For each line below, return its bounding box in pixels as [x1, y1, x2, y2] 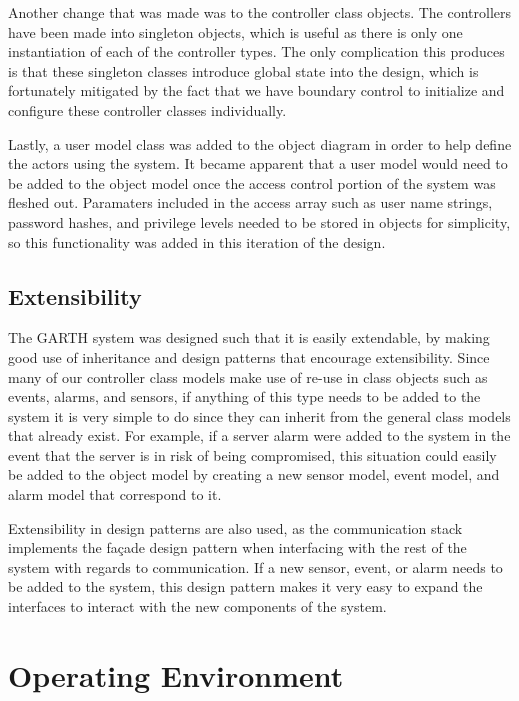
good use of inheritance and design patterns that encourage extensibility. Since [8, 346, 490, 367]
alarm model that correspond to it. [8, 484, 222, 505]
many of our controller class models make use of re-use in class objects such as [8, 366, 488, 387]
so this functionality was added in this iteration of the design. [8, 231, 386, 252]
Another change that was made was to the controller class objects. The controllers [8, 2, 512, 22]
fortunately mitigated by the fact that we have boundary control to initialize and [8, 80, 505, 101]
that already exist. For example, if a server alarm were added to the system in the [8, 425, 511, 446]
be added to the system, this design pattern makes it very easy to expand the [8, 576, 483, 597]
